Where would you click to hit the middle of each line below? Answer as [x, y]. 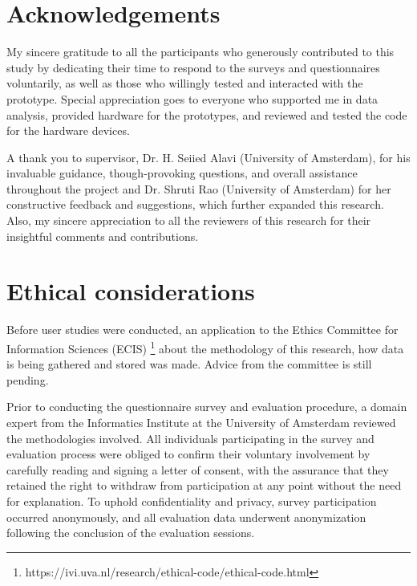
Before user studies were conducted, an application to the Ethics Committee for [202, 330]
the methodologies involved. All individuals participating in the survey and [190, 438]
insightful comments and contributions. [103, 236]
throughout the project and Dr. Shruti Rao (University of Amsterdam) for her [199, 188]
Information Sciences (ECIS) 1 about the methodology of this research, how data [205, 347]
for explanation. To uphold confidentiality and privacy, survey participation [192, 501]
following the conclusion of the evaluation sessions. [131, 533]
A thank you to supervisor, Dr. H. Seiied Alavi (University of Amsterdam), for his [208, 157]
